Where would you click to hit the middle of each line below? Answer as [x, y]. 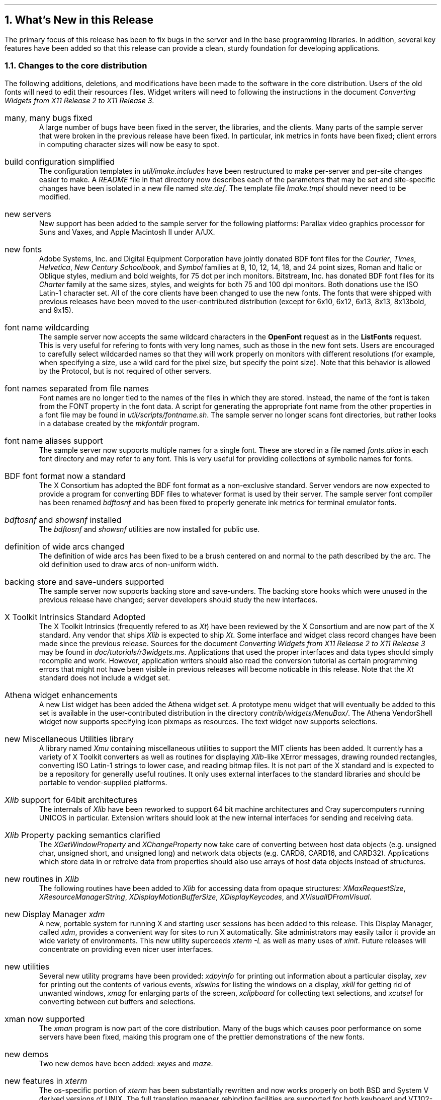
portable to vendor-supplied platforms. [103, 782]
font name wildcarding [47, 327]
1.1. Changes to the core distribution [76, 66]
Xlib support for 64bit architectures [71, 800]
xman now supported [45, 1019]
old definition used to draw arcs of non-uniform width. [129, 564]
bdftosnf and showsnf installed [63, 520]
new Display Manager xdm [55, 914]
